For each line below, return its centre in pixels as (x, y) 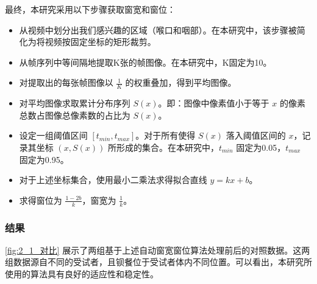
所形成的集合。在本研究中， (163, 147)
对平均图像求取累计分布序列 (75, 103)
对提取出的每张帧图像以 (66, 82)
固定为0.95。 (44, 159)
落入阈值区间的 (256, 135)
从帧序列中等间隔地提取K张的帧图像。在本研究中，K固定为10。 (145, 62)
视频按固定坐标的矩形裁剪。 (100, 42)
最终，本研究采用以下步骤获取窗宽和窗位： (90, 9)
